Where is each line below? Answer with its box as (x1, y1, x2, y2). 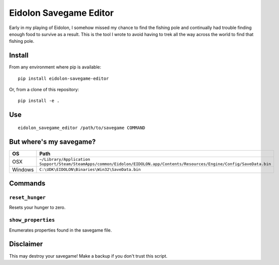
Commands (9, 179, 46, 188)
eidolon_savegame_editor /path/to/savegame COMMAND (18, 125, 145, 131)
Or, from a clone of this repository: (9, 87, 79, 93)
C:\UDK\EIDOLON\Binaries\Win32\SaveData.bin (39, 167, 141, 172)
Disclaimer (9, 240, 43, 248)
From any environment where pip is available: (9, 64, 101, 70)
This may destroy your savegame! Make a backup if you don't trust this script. (9, 253, 168, 259)
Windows (12, 166, 34, 173)
